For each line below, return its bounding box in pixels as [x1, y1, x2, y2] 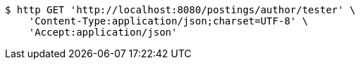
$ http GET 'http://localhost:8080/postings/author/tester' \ [5, 4, 356, 15]
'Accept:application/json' [28, 27, 178, 38]
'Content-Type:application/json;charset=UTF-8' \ [28, 15, 308, 27]
